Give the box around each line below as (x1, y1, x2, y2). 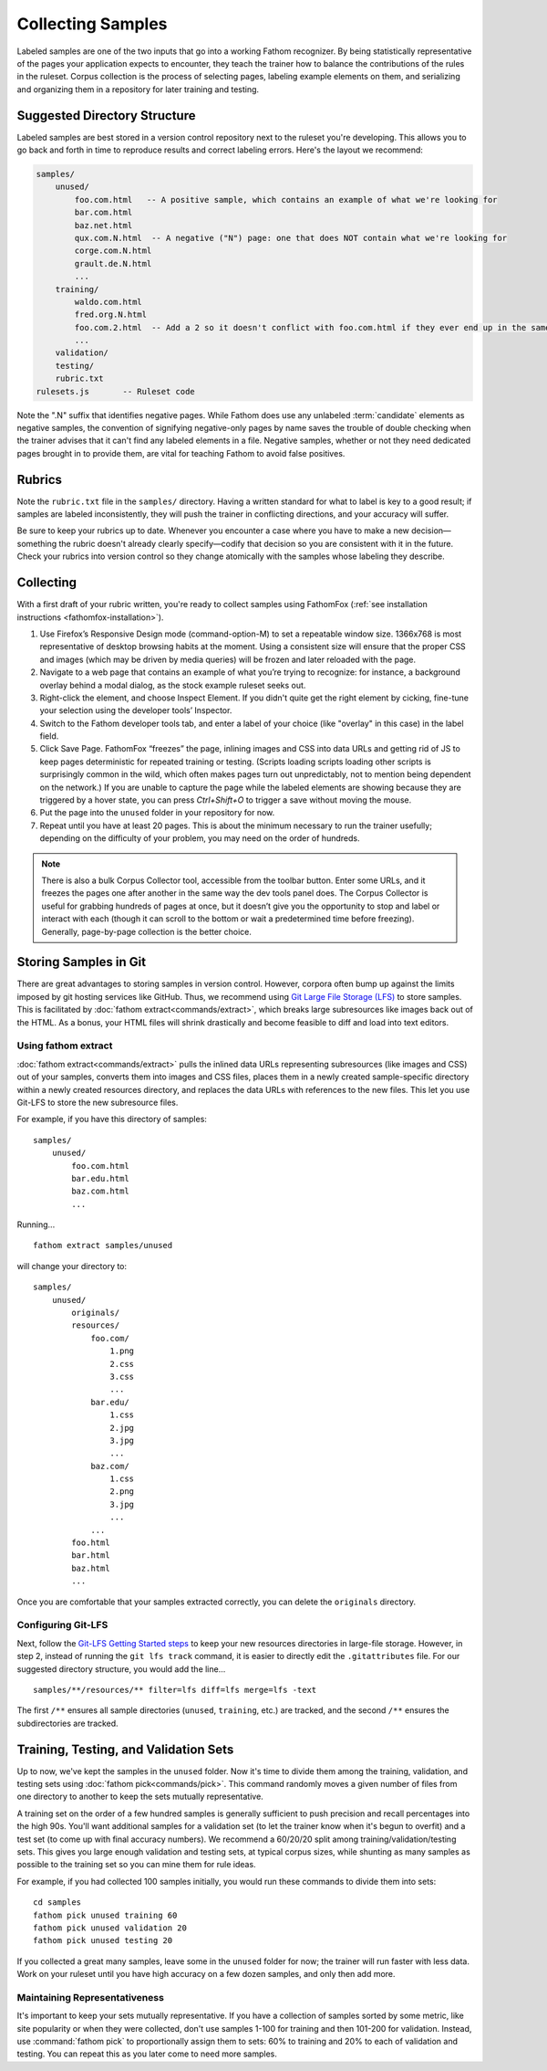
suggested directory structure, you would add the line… (16, 1663, 226, 1675)
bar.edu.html (71, 1173, 129, 1183)
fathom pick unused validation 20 (33, 1922, 187, 1933)
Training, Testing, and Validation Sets (16, 1741, 234, 1757)
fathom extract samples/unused (33, 1240, 173, 1251)
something (16, 538, 57, 549)
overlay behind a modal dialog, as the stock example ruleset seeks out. (39, 679, 306, 690)
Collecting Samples (16, 14, 168, 34)
